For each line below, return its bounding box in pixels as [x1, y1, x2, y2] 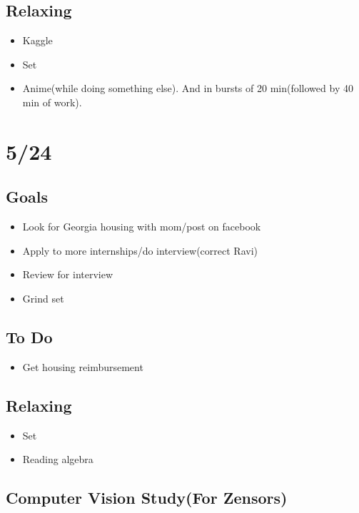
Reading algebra [22, 452, 93, 467]
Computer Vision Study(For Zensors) [6, 487, 288, 509]
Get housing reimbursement [22, 359, 143, 374]
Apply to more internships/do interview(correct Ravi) [22, 243, 258, 258]
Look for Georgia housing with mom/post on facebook [22, 219, 261, 234]
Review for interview [22, 267, 113, 282]
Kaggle [22, 33, 53, 48]
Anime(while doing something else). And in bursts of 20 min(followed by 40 [22, 81, 353, 96]
